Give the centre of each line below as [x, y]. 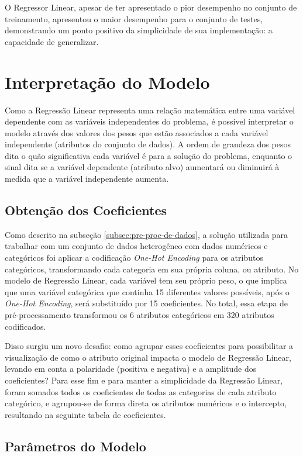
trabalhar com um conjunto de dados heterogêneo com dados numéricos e [136, 246]
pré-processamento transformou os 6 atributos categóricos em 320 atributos [140, 315]
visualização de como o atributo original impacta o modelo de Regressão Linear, [148, 357]
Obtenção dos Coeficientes [86, 210]
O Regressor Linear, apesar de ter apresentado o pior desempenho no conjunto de [151, 7]
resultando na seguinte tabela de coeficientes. [85, 414]
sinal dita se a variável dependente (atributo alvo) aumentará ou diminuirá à [142, 167]
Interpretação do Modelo [107, 82]
